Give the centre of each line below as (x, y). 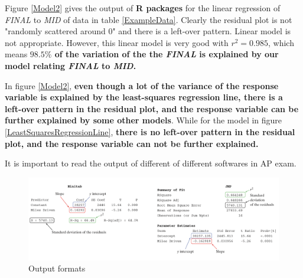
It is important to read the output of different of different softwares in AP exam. (151, 163)
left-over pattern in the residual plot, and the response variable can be (152, 108)
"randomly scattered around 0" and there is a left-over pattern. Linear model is (148, 31)
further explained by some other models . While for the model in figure (144, 120)
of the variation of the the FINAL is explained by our (167, 54)
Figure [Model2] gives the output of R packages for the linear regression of (143, 8)
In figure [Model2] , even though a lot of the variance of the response (142, 85)
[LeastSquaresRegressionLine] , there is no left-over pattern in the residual (150, 131)
